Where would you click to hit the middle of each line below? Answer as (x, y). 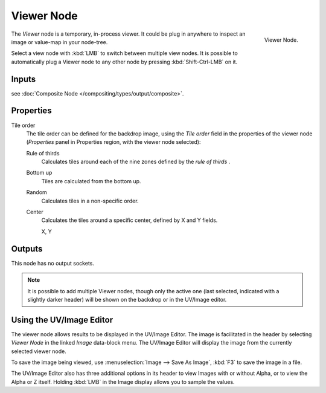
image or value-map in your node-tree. (59, 42)
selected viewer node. (39, 351)
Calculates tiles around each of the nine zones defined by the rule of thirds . (136, 162)
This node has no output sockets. (53, 263)
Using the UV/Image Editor (62, 320)
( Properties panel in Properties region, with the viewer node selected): (113, 142)
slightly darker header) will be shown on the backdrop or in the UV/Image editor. (127, 299)
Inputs (24, 79)
